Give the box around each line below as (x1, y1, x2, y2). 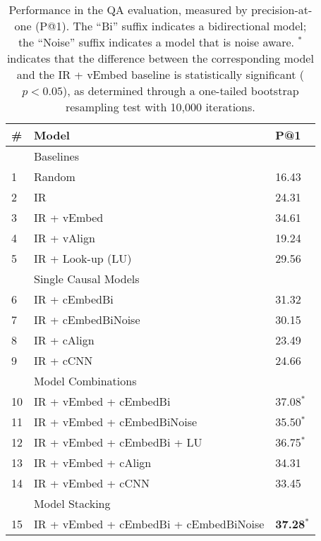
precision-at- (250, 1, 313, 18)
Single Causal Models (34, 270, 140, 287)
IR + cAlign (34, 332, 95, 348)
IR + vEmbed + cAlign (34, 454, 152, 471)
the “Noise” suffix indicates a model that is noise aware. (18, 34, 294, 50)
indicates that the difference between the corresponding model (6, 50, 314, 66)
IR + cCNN (34, 352, 93, 368)
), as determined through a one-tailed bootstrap (63, 82, 299, 99)
